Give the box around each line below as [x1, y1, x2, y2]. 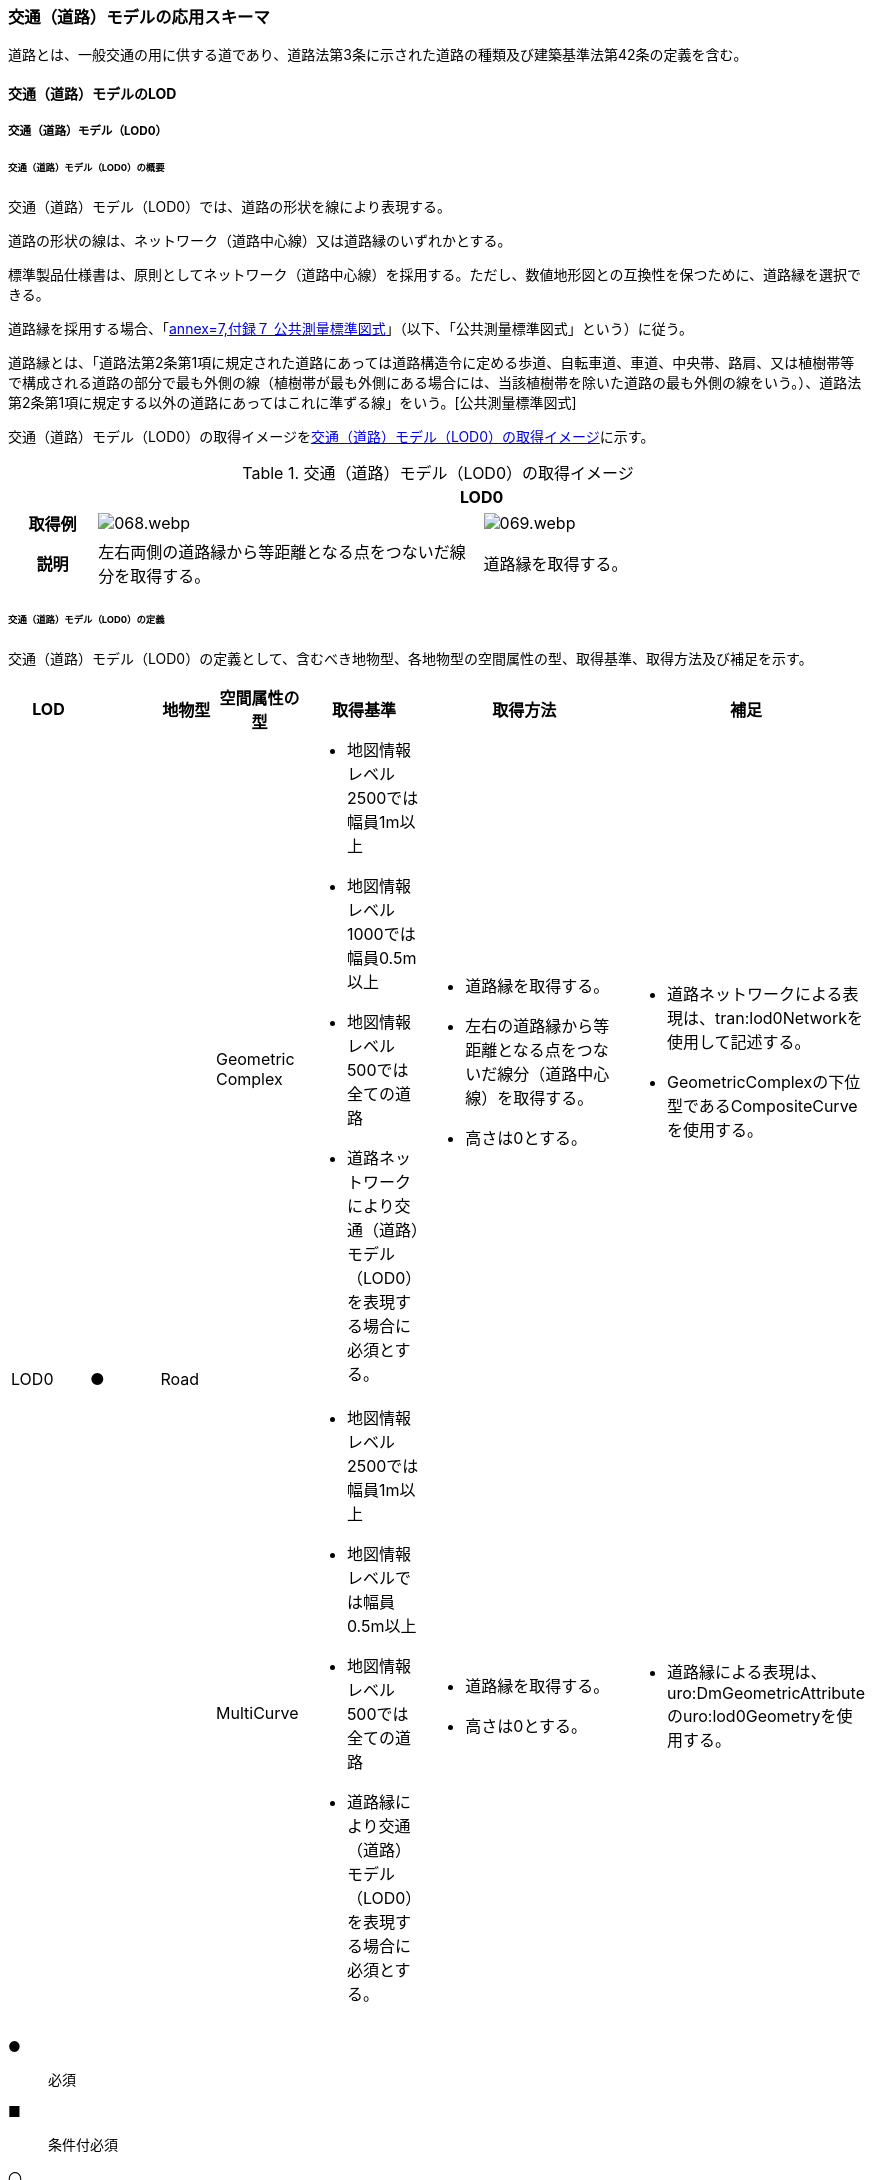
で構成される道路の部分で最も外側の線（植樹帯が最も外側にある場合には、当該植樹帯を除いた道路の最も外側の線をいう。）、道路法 [8, 374, 862, 392]
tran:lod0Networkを [714, 1007, 863, 1028]
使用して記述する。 [666, 1031, 811, 1052]
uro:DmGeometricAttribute [666, 1682, 865, 1703]
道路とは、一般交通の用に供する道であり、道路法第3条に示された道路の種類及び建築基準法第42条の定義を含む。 [8, 46, 748, 64]
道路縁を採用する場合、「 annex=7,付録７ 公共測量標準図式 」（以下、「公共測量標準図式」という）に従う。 [8, 320, 694, 338]
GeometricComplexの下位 [666, 1071, 861, 1092]
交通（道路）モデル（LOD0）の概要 [8, 162, 165, 174]
